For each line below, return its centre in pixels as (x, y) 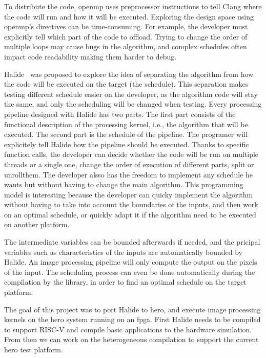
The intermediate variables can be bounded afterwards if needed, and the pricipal (132, 242)
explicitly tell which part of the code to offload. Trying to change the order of (126, 36)
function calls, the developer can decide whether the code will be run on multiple (131, 154)
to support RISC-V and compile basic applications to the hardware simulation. (128, 329)
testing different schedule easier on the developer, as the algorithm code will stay (131, 94)
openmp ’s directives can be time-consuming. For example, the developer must (126, 26)
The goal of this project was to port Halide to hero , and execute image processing (132, 309)
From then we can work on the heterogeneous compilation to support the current (131, 339)
